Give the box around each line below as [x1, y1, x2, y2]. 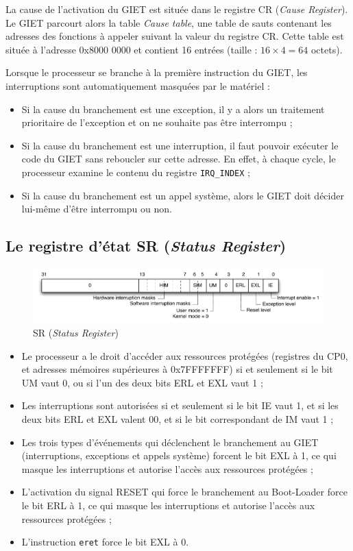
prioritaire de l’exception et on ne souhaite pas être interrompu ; [21, 115, 293, 130]
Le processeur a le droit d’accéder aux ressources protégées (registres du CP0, [21, 348, 348, 363]
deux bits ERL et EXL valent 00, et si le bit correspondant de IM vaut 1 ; [21, 411, 334, 426]
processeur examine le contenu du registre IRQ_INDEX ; [21, 164, 250, 179]
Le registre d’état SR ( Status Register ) [5, 235, 287, 256]
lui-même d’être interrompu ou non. [21, 201, 172, 216]
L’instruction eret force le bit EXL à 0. [21, 535, 189, 549]
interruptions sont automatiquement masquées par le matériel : [5, 78, 270, 93]
